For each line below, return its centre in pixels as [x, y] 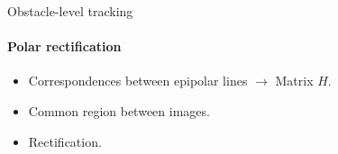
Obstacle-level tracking [70, 11]
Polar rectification [64, 46]
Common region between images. [119, 110]
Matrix [294, 81]
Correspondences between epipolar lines [138, 81]
